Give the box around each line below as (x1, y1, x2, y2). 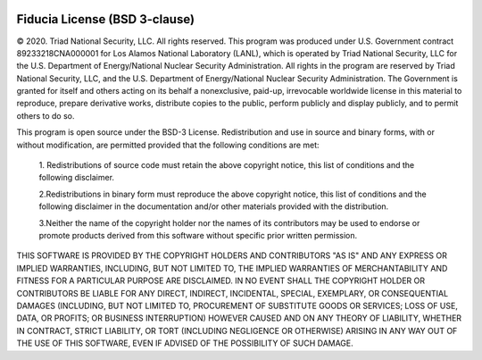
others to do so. (16, 110, 75, 121)
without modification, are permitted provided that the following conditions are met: (16, 139, 320, 150)
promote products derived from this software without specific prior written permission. (38, 230, 358, 240)
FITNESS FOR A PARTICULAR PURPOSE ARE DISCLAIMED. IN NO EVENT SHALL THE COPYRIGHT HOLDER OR (16, 275, 426, 286)
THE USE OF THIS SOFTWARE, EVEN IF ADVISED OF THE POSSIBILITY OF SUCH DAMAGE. (16, 338, 354, 348)
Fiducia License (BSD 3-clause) (16, 12, 195, 27)
